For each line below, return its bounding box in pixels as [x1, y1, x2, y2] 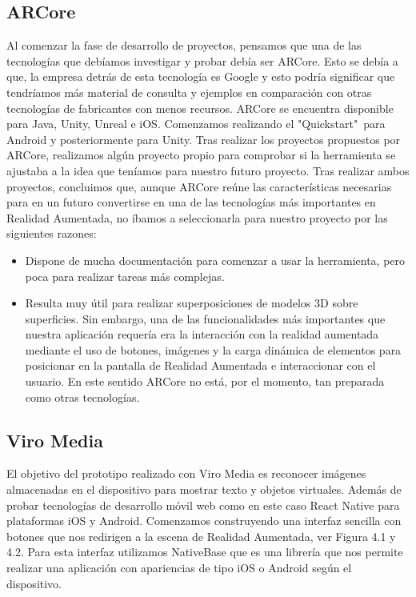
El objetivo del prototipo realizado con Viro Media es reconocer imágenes [6, 465, 366, 482]
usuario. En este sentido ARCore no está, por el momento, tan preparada [25, 373, 385, 390]
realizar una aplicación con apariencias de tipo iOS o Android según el [6, 559, 352, 576]
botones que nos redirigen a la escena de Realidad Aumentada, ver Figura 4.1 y [6, 527, 396, 544]
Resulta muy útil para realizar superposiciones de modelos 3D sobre [25, 294, 358, 311]
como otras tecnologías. [25, 388, 140, 405]
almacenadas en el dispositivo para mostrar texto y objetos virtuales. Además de [6, 481, 402, 498]
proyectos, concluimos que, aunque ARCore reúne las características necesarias [6, 178, 392, 194]
